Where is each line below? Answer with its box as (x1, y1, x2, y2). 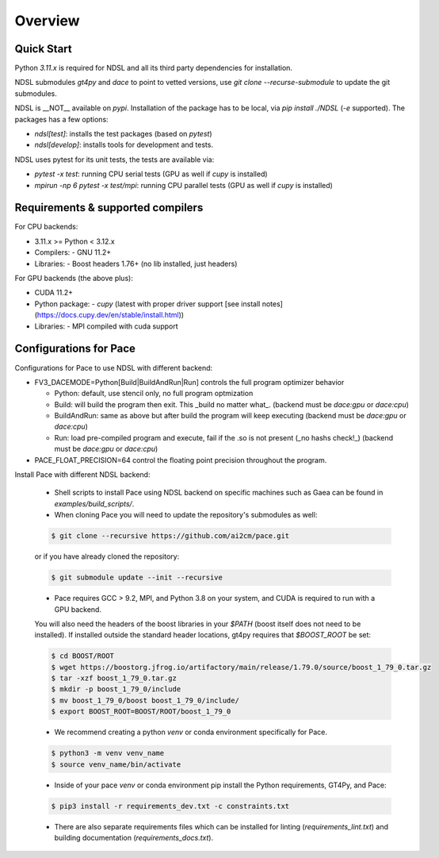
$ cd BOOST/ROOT (51, 652, 115, 660)
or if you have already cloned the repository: (34, 552, 180, 561)
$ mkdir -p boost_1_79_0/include (51, 685, 181, 694)
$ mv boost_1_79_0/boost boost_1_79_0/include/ (51, 695, 239, 705)
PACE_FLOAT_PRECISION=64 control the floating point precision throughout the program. (34, 455, 327, 464)
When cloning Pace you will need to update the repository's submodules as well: (54, 510, 318, 520)
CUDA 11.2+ (34, 288, 74, 298)
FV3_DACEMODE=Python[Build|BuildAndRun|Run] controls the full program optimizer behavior (34, 377, 345, 387)
